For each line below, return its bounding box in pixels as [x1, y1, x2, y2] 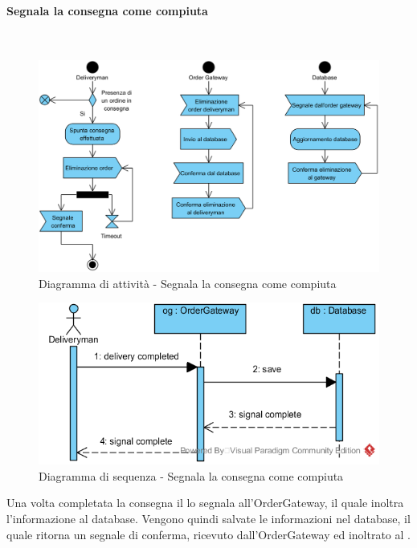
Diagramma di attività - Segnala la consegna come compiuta [39, 274, 337, 291]
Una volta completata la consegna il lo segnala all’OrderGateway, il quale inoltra [6, 494, 404, 511]
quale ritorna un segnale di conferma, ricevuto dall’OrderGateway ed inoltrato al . [6, 526, 411, 542]
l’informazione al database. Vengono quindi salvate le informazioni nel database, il [6, 510, 411, 526]
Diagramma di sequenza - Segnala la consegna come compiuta [39, 467, 344, 484]
